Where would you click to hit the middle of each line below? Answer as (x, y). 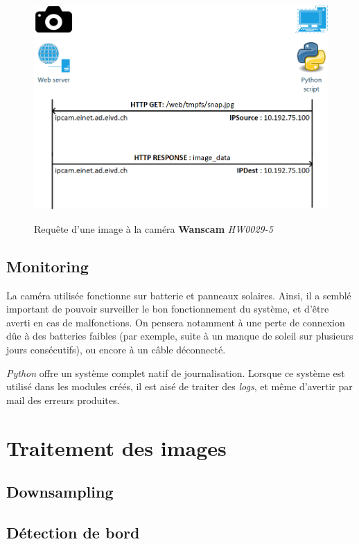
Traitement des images (116, 447)
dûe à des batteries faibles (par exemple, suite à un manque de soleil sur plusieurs (180, 336)
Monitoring (47, 266)
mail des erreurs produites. (63, 400)
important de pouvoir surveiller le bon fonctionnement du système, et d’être (168, 309)
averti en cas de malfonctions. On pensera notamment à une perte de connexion (176, 322)
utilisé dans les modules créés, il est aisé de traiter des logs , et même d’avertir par (179, 386)
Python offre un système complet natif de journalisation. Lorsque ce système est (176, 372)
